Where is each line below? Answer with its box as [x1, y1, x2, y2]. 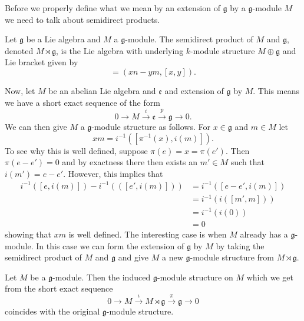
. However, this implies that [63, 167, 163, 179]
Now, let [5, 84, 35, 96]
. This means [253, 84, 299, 96]
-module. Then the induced [52, 270, 151, 283]
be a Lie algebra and [26, 33, 101, 45]
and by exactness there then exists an [62, 156, 198, 168]
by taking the [216, 239, 265, 252]
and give [118, 251, 149, 263]
